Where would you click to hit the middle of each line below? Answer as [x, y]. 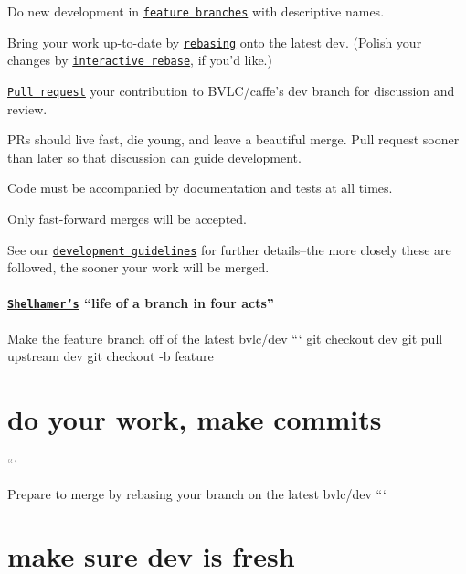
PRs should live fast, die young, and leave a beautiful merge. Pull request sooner [233, 139]
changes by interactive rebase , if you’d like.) [140, 60]
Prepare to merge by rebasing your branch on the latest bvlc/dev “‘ [197, 493]
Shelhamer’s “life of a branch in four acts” [141, 303]
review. [27, 108]
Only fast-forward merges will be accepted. [127, 218]
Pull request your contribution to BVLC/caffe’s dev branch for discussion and [231, 90]
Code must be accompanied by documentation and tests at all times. [200, 188]
